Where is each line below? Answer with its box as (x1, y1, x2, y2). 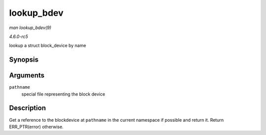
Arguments (9, 71, 45, 80)
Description (9, 104, 46, 112)
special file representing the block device (21, 91, 105, 97)
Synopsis (9, 56, 39, 64)
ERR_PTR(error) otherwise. (9, 124, 64, 130)
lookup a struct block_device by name (9, 42, 86, 49)
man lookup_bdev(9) (9, 25, 52, 31)
